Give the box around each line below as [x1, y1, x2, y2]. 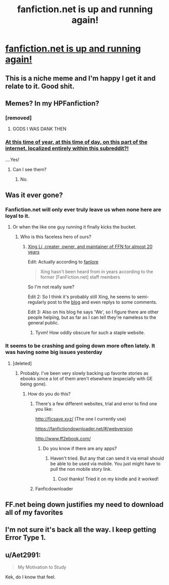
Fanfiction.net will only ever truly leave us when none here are [5, 206, 161, 213]
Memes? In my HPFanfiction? [5, 99, 100, 108]
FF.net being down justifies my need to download [5, 500, 164, 509]
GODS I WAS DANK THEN [12, 126, 67, 132]
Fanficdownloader [35, 485, 73, 492]
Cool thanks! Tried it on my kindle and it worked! [58, 476, 159, 482]
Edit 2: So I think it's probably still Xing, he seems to [27, 294, 136, 300]
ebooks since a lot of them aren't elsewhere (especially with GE [20, 375, 153, 381]
